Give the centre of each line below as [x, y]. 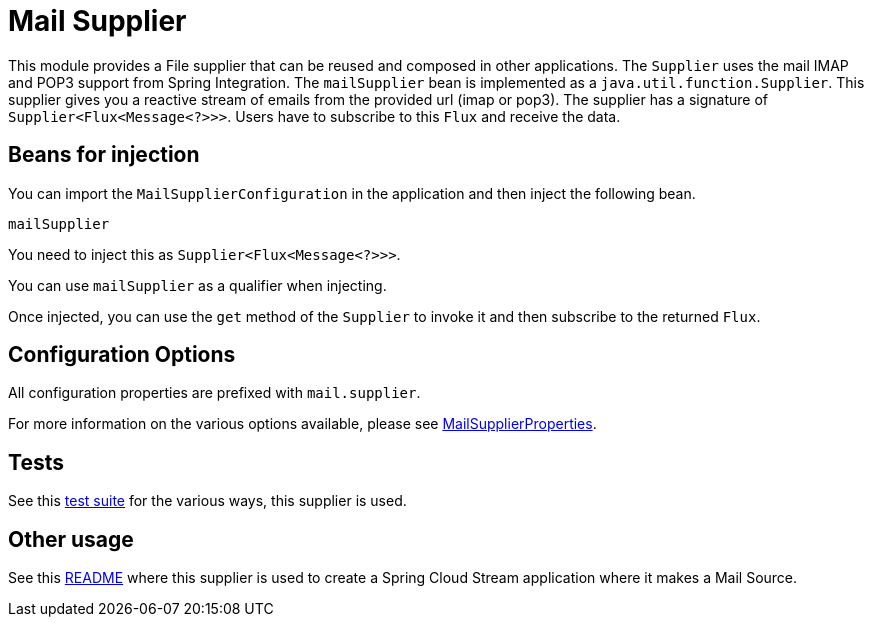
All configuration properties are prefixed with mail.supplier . [214, 393]
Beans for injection [104, 155]
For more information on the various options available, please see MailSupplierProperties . [302, 424]
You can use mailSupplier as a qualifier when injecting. [197, 285]
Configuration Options [122, 355]
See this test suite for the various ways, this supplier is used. [207, 501]
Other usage [71, 539]
